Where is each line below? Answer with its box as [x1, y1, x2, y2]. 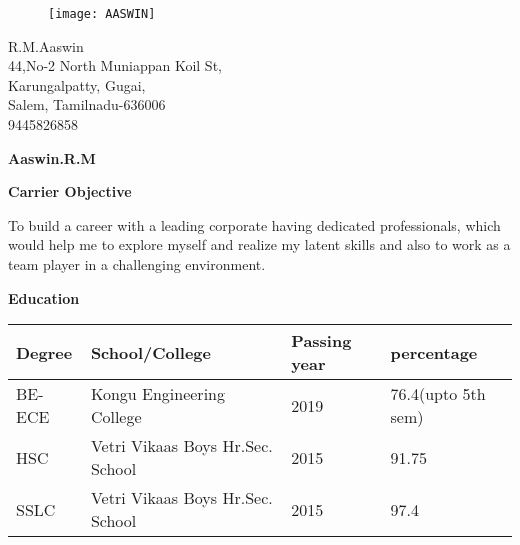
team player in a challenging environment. [8, 254, 266, 274]
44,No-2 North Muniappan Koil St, [8, 55, 222, 76]
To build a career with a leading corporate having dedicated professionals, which [8, 214, 501, 235]
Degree [16, 340, 73, 364]
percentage [390, 340, 478, 364]
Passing [291, 329, 352, 353]
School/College [90, 340, 211, 364]
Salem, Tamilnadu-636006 [8, 94, 166, 115]
